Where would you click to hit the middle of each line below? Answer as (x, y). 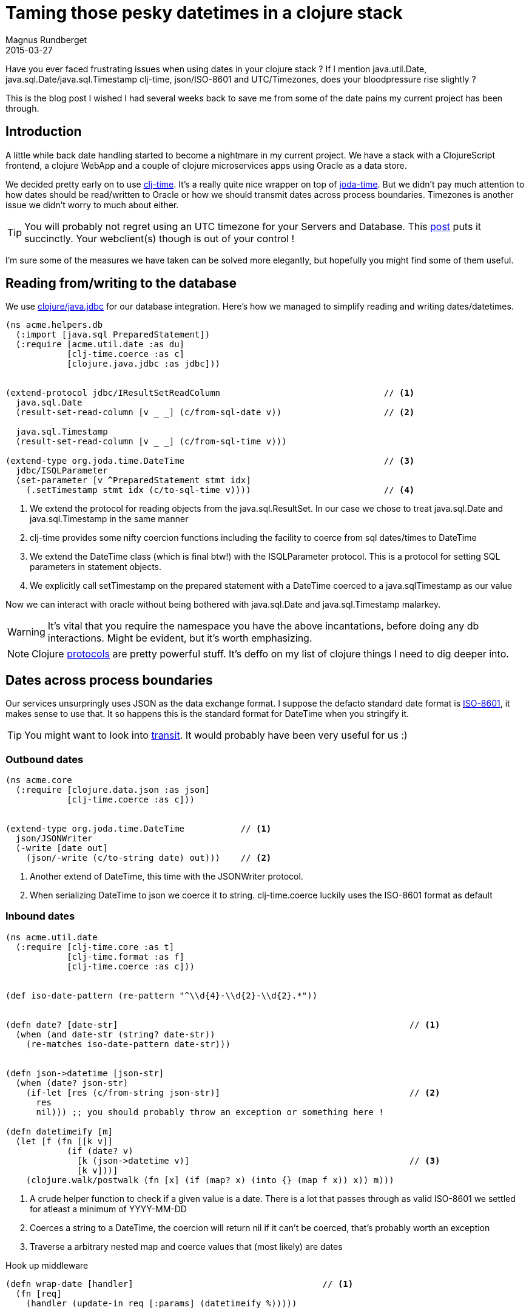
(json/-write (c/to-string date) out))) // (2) (149, 858)
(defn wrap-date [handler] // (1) (180, 1284)
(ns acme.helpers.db (54, 325)
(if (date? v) (100, 1151)
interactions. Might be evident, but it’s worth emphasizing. (180, 638)
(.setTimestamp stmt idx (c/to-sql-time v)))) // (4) (220, 490)
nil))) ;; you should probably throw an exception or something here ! (210, 1112)
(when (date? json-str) (72, 1083)
